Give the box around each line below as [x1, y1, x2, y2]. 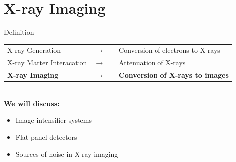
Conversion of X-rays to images [119, 70, 229, 80]
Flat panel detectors [15, 132, 77, 142]
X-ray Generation [7, 45, 61, 55]
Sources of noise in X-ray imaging [15, 148, 118, 159]
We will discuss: [4, 98, 60, 108]
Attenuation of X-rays [119, 57, 186, 68]
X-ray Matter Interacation [7, 57, 87, 68]
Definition [4, 27, 34, 37]
